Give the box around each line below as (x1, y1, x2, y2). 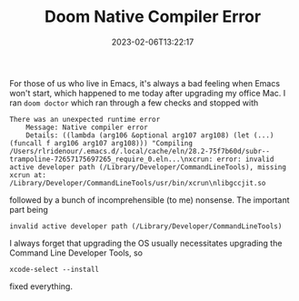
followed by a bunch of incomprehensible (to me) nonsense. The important (9, 194, 290, 206)
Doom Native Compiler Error (44, 6, 262, 27)
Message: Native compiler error (25, 123, 148, 132)
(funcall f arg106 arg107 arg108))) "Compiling (9, 138, 194, 147)
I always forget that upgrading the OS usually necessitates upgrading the (9, 237, 283, 248)
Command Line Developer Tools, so (9, 247, 144, 258)
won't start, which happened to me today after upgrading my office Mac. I (9, 87, 286, 98)
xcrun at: (9, 170, 47, 179)
